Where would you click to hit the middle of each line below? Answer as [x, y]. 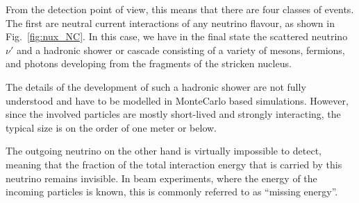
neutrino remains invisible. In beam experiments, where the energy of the [161, 178]
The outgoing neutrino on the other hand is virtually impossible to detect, [164, 151]
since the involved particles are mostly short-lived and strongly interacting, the [173, 114]
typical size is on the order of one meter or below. [111, 127]
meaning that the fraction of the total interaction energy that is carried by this [174, 164]
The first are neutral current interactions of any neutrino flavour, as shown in [170, 23]
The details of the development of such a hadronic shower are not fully [156, 86]
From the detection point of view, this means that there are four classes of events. [180, 9]
